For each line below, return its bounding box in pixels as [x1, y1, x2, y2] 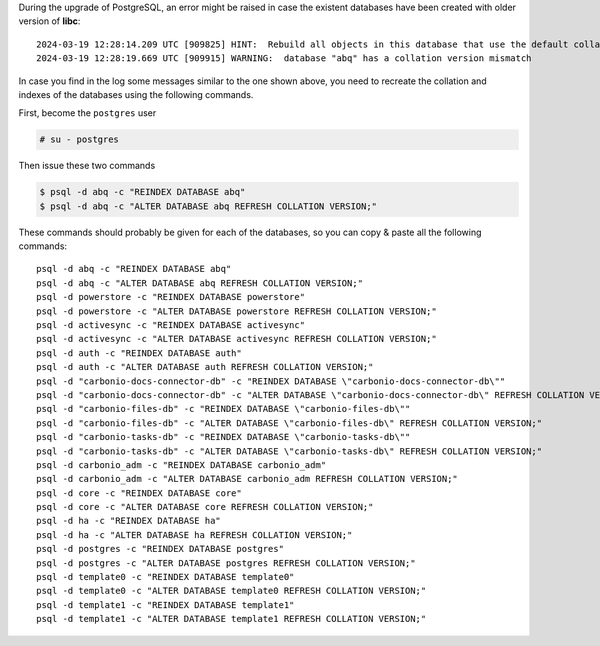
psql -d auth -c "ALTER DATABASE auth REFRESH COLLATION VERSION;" [36, 361, 374, 373]
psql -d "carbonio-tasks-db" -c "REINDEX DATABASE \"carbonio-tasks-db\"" [36, 431, 411, 443]
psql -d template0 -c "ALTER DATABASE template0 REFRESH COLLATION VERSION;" [36, 585, 427, 597]
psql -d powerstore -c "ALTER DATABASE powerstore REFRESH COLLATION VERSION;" [36, 305, 437, 317]
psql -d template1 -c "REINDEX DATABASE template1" [36, 599, 295, 610]
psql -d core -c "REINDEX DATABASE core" [36, 487, 242, 499]
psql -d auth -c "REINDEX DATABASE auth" [36, 347, 242, 359]
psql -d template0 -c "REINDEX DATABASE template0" [36, 571, 295, 583]
